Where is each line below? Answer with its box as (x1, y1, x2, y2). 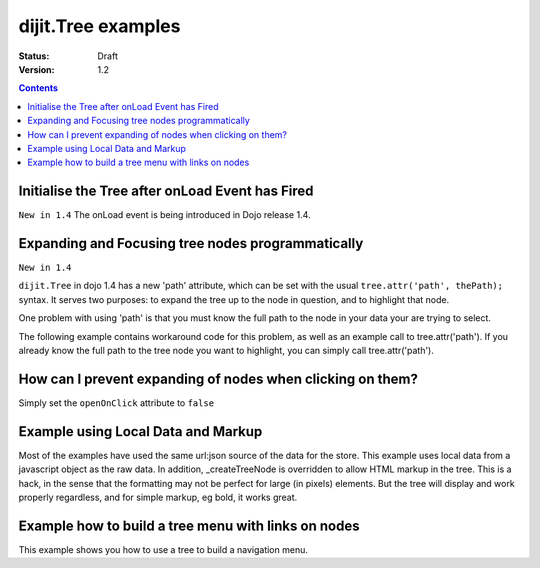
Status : (18, 50, 50, 62)
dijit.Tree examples (18, 15, 181, 37)
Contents (18, 82, 59, 94)
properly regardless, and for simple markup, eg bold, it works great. (18, 491, 298, 504)
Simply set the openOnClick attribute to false (18, 396, 215, 409)
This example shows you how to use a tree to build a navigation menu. (18, 543, 309, 555)
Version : (18, 63, 55, 75)
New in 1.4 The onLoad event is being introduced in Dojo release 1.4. (18, 209, 311, 221)
